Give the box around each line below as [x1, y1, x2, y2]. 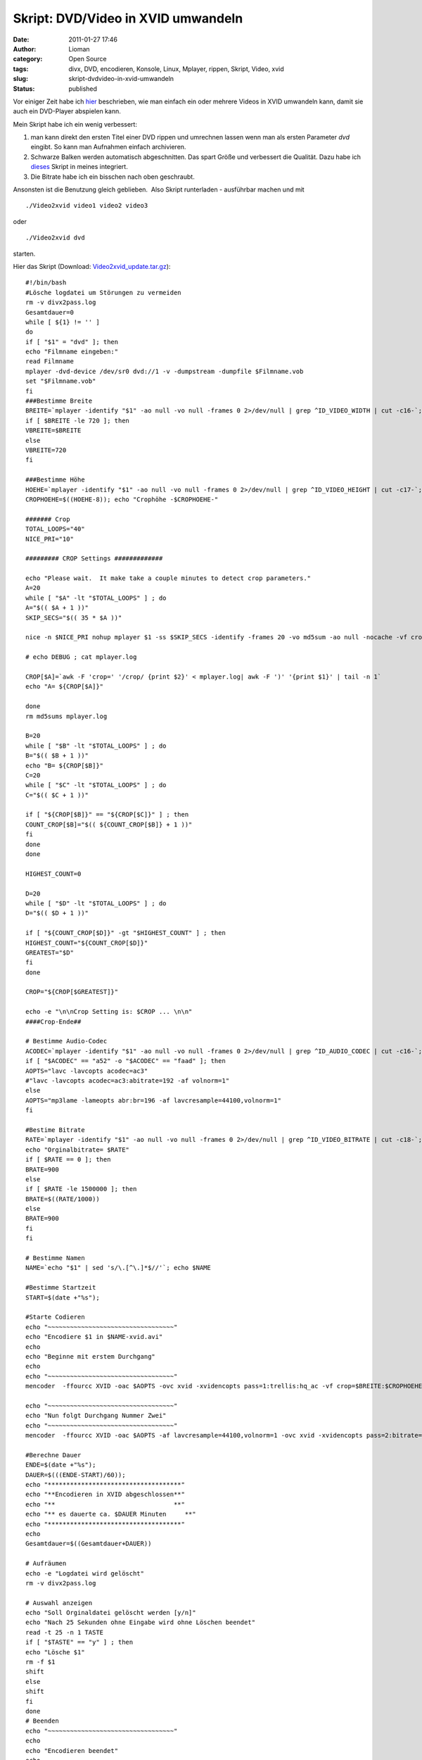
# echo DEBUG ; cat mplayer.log [25, 653, 137, 661]
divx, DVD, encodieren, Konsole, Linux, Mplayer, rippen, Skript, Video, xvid [68, 64, 284, 73]
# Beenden [25, 1717, 59, 1725]
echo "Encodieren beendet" [25, 1747, 119, 1754]
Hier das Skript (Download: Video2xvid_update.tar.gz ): [13, 262, 171, 270]
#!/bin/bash [25, 279, 67, 287]
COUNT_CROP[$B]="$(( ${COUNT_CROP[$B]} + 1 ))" [25, 820, 193, 829]
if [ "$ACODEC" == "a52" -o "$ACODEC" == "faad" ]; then [25, 1057, 226, 1065]
